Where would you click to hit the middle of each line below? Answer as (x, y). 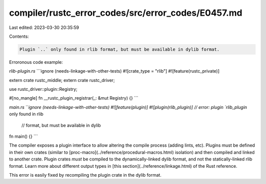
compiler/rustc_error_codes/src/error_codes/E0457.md (126, 13)
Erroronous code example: (36, 62)
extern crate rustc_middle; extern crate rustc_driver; (62, 80)
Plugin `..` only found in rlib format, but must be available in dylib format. (119, 49)
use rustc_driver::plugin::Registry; (43, 89)
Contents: (19, 36)
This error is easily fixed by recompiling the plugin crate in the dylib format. (85, 175)
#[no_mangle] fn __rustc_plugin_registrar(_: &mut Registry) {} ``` (74, 98)
